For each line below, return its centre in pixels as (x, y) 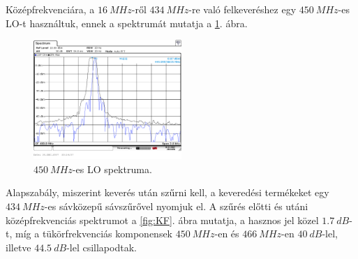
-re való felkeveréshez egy (243, 9)
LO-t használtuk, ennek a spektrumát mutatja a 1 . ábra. (127, 23)
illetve (18, 247)
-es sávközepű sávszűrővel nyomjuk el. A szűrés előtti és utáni (176, 206)
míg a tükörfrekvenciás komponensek (94, 234)
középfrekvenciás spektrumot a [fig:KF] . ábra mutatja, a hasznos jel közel (162, 220)
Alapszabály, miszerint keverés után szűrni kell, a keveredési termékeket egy (167, 192)
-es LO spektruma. (112, 169)
